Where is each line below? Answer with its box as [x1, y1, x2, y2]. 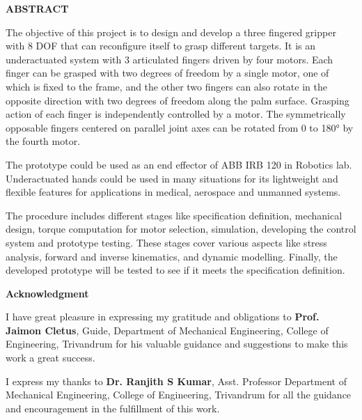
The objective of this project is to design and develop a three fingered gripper [6, 24, 336, 39]
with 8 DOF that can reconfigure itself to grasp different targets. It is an [6, 38, 315, 53]
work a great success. [6, 350, 95, 365]
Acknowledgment [6, 286, 89, 300]
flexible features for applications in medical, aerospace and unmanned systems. [6, 185, 341, 199]
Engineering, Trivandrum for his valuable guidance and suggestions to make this [6, 336, 348, 351]
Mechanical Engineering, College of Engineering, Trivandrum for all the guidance [6, 387, 352, 402]
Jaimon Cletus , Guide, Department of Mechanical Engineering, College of [6, 322, 329, 337]
